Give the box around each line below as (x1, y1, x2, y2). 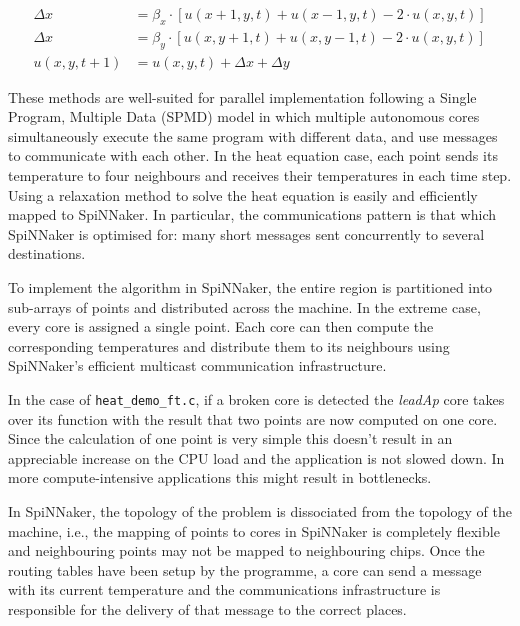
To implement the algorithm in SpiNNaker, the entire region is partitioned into (8, 277, 493, 298)
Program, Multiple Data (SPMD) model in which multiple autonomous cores (8, 106, 480, 127)
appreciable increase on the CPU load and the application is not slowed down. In (8, 447, 505, 468)
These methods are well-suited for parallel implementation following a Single (8, 86, 477, 107)
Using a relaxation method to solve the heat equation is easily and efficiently (8, 184, 478, 205)
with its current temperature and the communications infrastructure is (8, 579, 441, 600)
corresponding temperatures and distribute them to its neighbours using (8, 335, 450, 356)
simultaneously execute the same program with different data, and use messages (8, 125, 498, 146)
